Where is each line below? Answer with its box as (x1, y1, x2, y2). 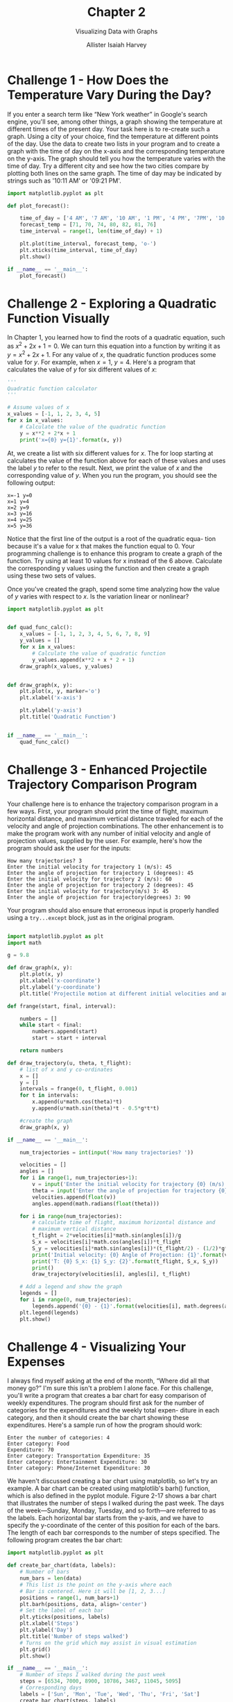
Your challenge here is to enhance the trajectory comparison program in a (7, 799, 218, 808)
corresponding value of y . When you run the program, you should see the (7, 471, 217, 479)
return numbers (19, 1047, 64, 1054)
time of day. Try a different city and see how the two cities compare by (7, 161, 209, 170)
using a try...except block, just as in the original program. (7, 913, 175, 921)
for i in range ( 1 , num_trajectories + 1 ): (19, 1174, 138, 1181)
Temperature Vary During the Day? (7, 87, 212, 103)
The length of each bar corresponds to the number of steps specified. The (7, 1528, 221, 1537)
